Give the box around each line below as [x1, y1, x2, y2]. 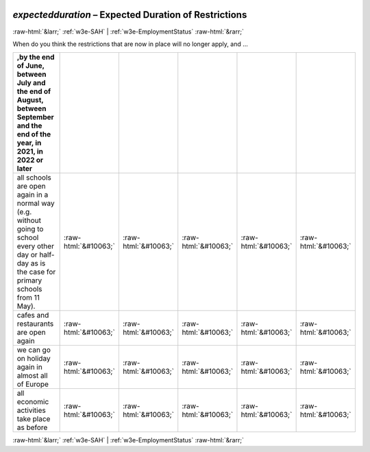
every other [16, 241, 55, 251]
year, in [16, 138, 42, 147]
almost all [16, 371, 48, 381]
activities [16, 405, 46, 415]
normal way [16, 199, 55, 209]
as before [16, 423, 48, 432]
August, [16, 95, 44, 105]
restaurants [16, 319, 54, 329]
